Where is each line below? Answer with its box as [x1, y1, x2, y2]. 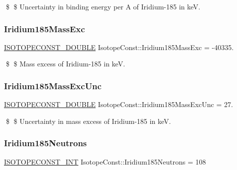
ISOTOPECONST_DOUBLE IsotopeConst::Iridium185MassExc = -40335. [4, 42, 234, 52]
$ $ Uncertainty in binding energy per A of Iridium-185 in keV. [5, 1, 201, 11]
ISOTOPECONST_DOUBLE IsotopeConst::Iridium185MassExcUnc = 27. [4, 99, 233, 110]
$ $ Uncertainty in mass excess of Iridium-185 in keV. [5, 115, 171, 126]
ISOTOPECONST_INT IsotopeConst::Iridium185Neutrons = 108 [4, 156, 206, 167]
